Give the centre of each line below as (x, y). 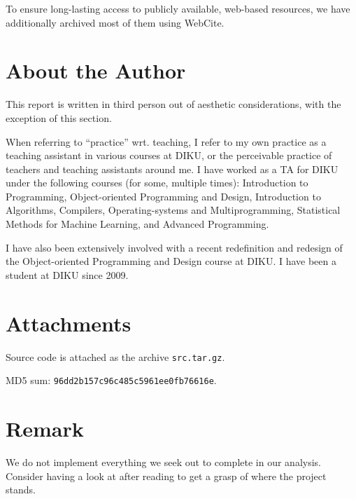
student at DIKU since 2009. (67, 274)
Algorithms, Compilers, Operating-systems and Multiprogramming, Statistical (173, 210)
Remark (45, 429)
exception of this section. (59, 117)
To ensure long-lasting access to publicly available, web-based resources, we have (178, 8)
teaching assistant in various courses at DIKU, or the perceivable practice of (169, 155)
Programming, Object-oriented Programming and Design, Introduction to (163, 196)
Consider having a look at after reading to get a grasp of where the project (166, 476)
